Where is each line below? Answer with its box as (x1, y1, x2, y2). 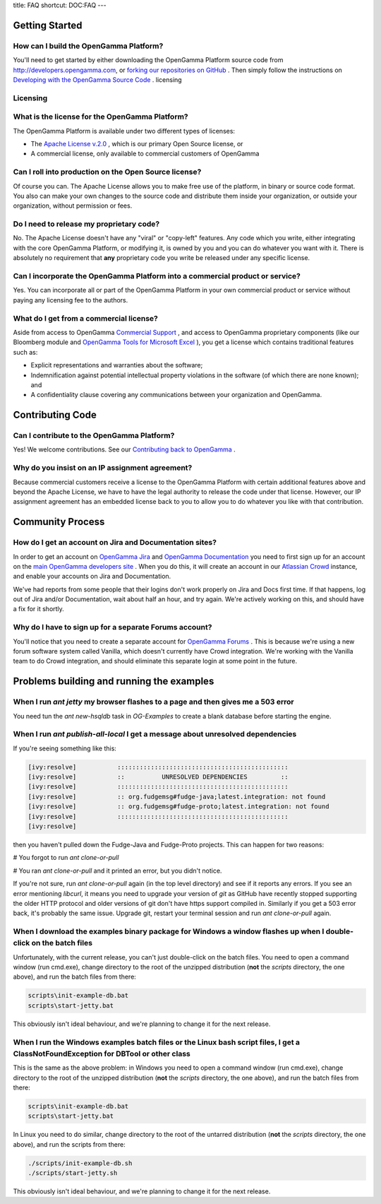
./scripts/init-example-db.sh (28, 1159, 133, 1167)
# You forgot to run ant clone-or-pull (13, 854, 119, 862)
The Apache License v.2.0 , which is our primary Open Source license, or (30, 140, 243, 148)
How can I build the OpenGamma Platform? (13, 41, 164, 51)
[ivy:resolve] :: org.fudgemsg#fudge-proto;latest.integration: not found (28, 803, 329, 810)
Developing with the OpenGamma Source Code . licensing (13, 75, 183, 84)
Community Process (13, 516, 105, 528)
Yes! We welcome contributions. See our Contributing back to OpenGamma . (13, 445, 236, 454)
